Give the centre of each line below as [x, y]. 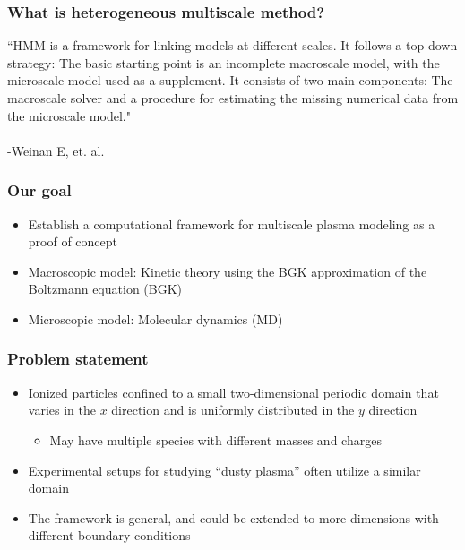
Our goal [39, 190]
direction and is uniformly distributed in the [233, 410]
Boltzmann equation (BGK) [105, 289]
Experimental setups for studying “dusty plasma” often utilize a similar [224, 470]
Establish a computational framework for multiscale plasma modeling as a [232, 223]
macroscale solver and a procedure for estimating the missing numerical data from [233, 98]
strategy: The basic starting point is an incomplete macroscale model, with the [224, 62]
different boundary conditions [109, 535]
